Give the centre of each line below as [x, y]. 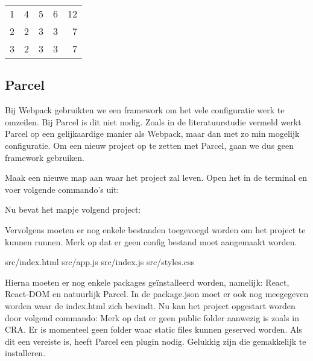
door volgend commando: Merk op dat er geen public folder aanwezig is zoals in [152, 317]
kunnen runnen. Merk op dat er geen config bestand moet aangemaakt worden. [151, 241]
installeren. [25, 353]
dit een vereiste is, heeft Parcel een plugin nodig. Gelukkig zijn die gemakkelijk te [156, 341]
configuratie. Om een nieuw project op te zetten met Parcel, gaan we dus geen [150, 145]
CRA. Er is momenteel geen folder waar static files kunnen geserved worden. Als [153, 329]
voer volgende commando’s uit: [62, 189]
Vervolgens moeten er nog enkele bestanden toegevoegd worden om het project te [155, 229]
